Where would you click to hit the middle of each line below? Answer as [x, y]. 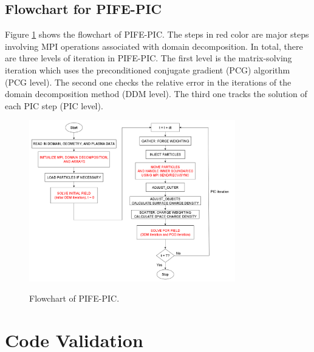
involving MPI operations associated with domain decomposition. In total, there [154, 46]
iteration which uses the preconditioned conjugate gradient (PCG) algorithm [148, 69]
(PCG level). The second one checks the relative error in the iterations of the [148, 82]
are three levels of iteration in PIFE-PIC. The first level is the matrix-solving [148, 58]
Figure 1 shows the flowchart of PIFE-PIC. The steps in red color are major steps [157, 34]
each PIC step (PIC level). [54, 105]
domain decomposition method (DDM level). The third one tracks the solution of [156, 94]
